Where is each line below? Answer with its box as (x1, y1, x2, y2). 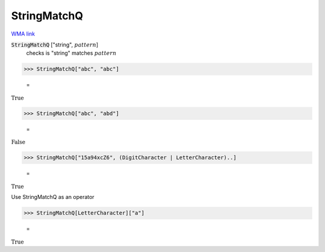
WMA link (11, 30, 36, 37)
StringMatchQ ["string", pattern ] (11, 41, 99, 48)
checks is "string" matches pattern (26, 49, 117, 57)
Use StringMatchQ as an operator (11, 194, 94, 201)
